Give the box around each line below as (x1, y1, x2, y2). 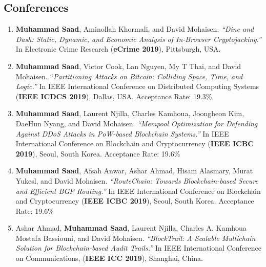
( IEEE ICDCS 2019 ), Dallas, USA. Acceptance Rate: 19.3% (15, 91, 212, 101)
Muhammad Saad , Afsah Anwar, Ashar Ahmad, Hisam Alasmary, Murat (15, 165, 253, 176)
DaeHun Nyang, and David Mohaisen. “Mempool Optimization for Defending (15, 118, 258, 128)
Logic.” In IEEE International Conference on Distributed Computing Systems (15, 81, 259, 92)
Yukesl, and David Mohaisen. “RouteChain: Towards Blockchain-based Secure (15, 175, 258, 186)
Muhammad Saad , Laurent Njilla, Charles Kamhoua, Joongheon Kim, (15, 108, 244, 119)
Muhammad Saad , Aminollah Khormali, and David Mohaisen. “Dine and (15, 24, 254, 34)
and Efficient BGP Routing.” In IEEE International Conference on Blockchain (15, 185, 261, 196)
